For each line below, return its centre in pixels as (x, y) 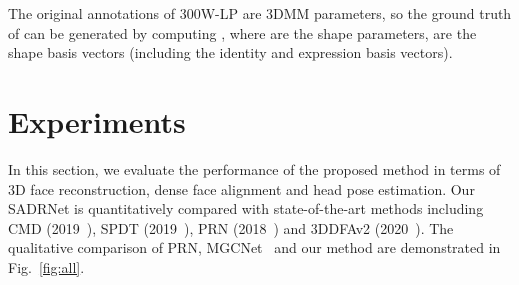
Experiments (97, 120)
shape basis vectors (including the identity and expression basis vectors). (230, 52)
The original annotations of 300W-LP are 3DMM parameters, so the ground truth (260, 13)
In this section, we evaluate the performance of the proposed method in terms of (254, 168)
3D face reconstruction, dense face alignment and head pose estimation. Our (241, 188)
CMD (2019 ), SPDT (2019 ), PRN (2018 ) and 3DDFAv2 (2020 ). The (231, 227)
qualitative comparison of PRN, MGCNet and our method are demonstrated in (254, 247)
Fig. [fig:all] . (46, 266)
